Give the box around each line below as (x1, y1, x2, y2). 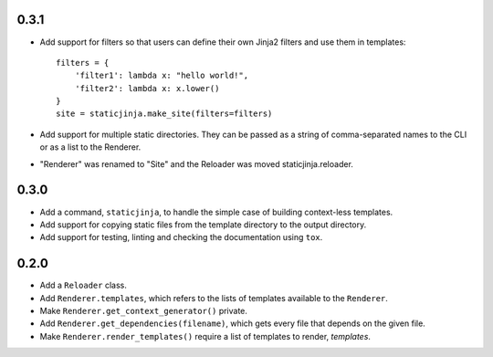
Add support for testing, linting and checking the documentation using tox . (39, 232, 323, 243)
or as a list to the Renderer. (39, 142, 142, 152)
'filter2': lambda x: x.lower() (74, 83, 220, 93)
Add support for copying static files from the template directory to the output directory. (39, 219, 367, 230)
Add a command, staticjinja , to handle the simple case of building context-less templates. (39, 206, 393, 217)
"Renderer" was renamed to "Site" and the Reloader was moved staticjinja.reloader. (39, 158, 353, 169)
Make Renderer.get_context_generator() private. (39, 306, 248, 317)
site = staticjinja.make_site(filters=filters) (56, 109, 273, 119)
